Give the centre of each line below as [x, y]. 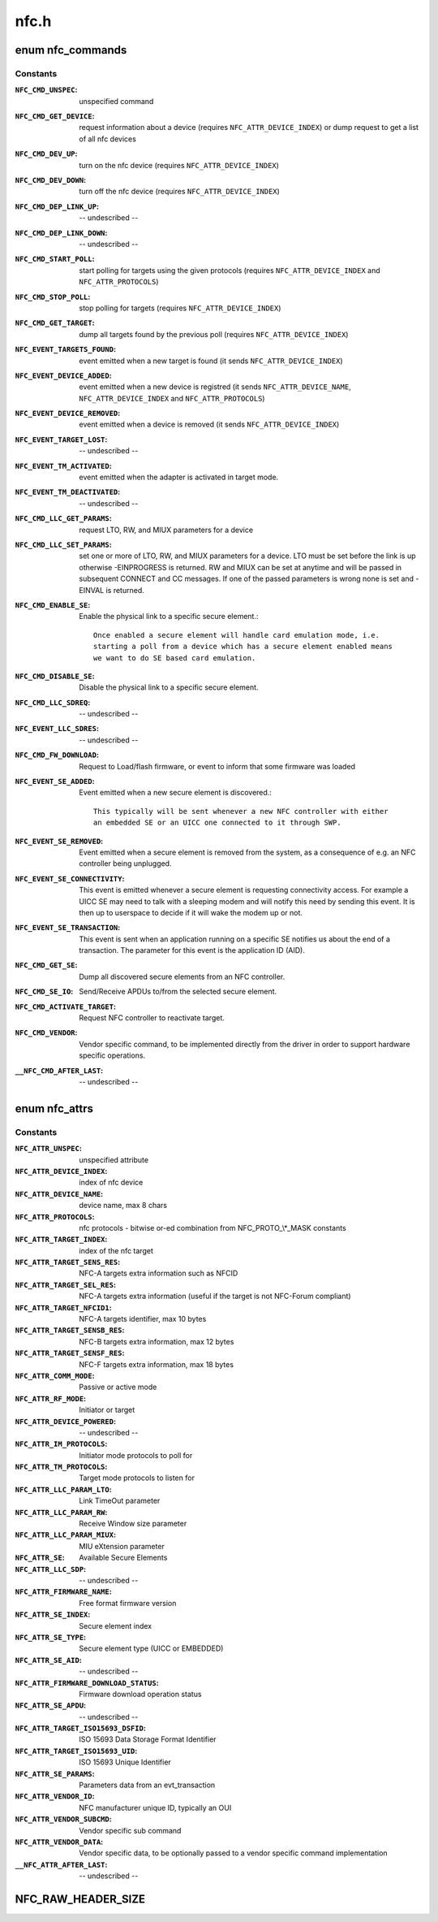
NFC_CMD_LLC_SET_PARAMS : [64, 544]
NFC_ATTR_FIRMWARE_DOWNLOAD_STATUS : [87, 1682]
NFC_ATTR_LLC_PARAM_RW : [61, 1512]
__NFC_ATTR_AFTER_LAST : [61, 1864]
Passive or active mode [118, 1387]
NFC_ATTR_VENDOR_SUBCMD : [64, 1819]
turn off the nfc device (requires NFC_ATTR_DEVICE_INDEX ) [179, 192]
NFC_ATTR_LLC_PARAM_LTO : [64, 1489]
